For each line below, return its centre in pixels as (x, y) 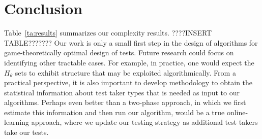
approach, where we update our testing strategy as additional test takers (144, 122)
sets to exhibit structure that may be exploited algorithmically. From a (125, 72)
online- (237, 112)
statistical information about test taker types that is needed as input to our (122, 92)
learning (17, 122)
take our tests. (26, 132)
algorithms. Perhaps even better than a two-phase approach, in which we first (125, 102)
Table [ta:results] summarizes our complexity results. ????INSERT (108, 33)
